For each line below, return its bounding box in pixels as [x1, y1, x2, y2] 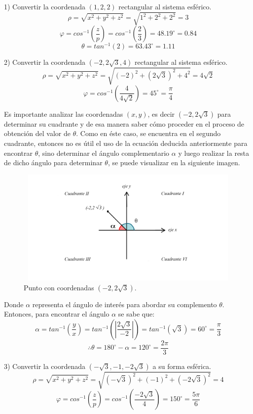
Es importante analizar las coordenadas [4, 108, 123, 119]
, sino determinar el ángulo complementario [38, 147, 170, 158]
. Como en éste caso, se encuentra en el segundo [76, 128, 221, 138]
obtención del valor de [4, 128, 71, 138]
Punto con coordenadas [24, 282, 94, 292]
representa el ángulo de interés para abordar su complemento [32, 299, 217, 309]
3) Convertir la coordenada [4, 361, 86, 371]
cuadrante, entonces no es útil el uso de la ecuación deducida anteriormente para [4, 138, 248, 148]
